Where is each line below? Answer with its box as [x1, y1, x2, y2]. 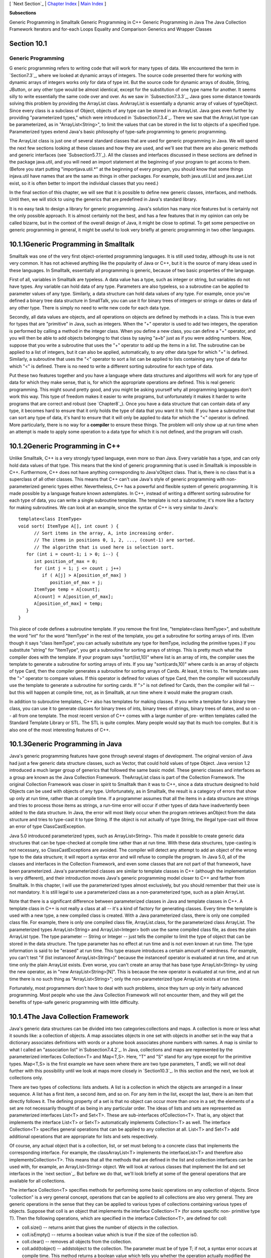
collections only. [9, 1075, 43, 1081]
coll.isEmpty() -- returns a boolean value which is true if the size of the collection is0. [22, 1231, 198, 1237]
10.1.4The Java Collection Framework [9, 1012, 129, 1021]
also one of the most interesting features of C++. [9, 727, 110, 733]
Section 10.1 [9, 39, 47, 48]
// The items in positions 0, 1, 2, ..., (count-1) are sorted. [34, 537, 196, 543]
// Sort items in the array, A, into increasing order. [34, 530, 175, 536]
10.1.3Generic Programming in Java [9, 740, 122, 748]
